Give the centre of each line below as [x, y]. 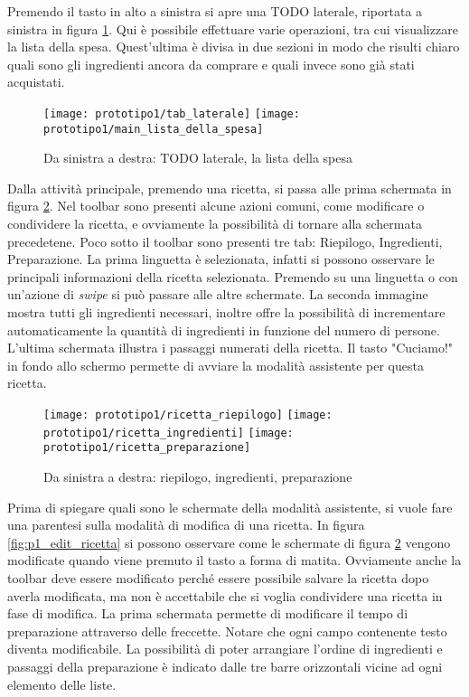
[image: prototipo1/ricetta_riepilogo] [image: [188, 415]
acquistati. [36, 82]
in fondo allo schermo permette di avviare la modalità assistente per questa [216, 365]
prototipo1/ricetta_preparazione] [147, 448]
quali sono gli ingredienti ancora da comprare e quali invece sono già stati [211, 64]
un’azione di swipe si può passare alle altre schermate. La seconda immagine [218, 294]
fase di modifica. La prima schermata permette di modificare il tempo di [208, 613]
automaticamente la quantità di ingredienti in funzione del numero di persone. [224, 330]
